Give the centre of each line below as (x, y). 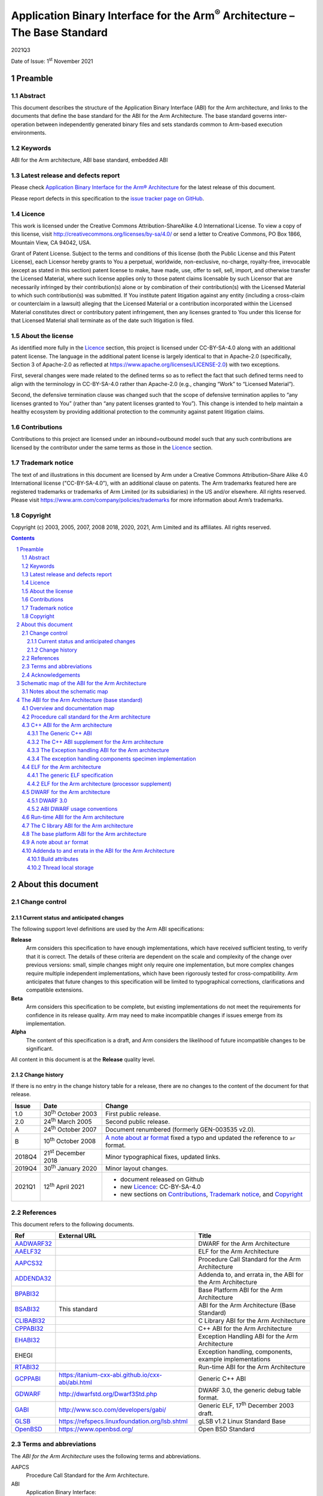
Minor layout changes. (137, 1169)
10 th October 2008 (70, 1141)
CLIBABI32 (30, 1321)
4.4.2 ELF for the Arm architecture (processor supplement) (99, 783)
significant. (40, 1049)
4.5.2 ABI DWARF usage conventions (72, 808)
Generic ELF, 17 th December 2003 (246, 1405)
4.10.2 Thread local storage (60, 867)
